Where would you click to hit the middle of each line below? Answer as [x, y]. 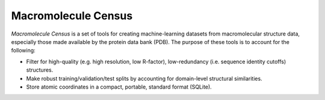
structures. [40, 70]
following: [23, 51]
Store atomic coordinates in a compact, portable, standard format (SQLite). [119, 87]
